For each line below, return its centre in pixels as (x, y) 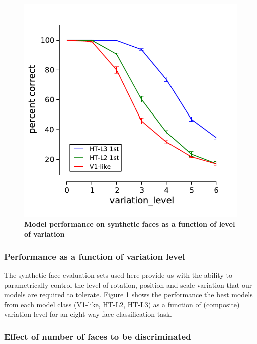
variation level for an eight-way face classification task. (88, 314)
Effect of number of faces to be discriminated (98, 336)
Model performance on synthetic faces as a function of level (130, 224)
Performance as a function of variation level (95, 256)
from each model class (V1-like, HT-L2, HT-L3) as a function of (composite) (122, 304)
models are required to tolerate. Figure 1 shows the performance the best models (128, 295)
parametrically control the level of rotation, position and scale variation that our (128, 284)
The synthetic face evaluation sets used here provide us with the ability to (118, 275)
